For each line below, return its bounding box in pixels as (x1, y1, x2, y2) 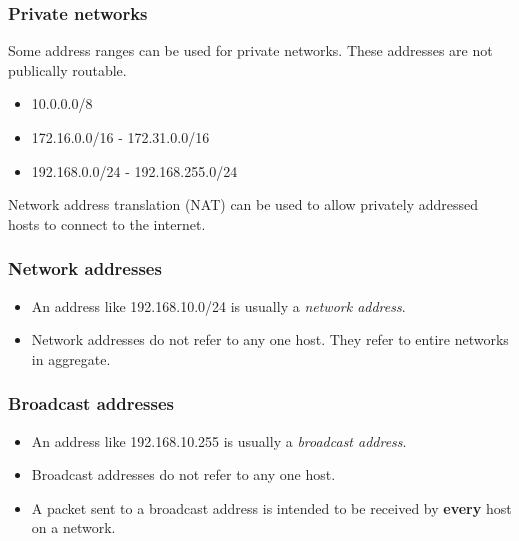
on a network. (31, 517, 116, 538)
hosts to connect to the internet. (8, 213, 206, 234)
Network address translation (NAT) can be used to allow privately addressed (8, 194, 479, 215)
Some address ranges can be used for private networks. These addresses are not (8, 40, 493, 61)
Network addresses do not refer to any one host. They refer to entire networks (31, 329, 509, 350)
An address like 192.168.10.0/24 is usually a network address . (31, 295, 406, 316)
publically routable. (8, 59, 127, 80)
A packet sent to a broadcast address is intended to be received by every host (31, 497, 512, 518)
